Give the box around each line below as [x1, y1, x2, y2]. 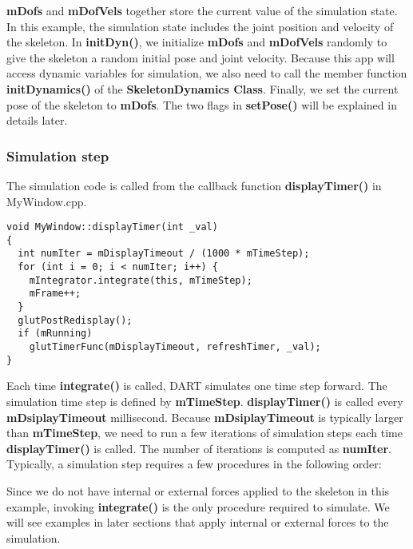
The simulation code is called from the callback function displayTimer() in [6, 177, 382, 193]
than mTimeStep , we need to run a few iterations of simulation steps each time [6, 424, 403, 441]
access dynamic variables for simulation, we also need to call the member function [6, 65, 407, 82]
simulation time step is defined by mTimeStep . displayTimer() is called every [6, 392, 403, 409]
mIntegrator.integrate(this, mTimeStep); [29, 274, 252, 286]
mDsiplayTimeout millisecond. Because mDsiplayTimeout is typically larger [6, 408, 403, 425]
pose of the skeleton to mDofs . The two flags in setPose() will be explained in [6, 96, 397, 113]
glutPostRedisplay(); [18, 314, 133, 326]
